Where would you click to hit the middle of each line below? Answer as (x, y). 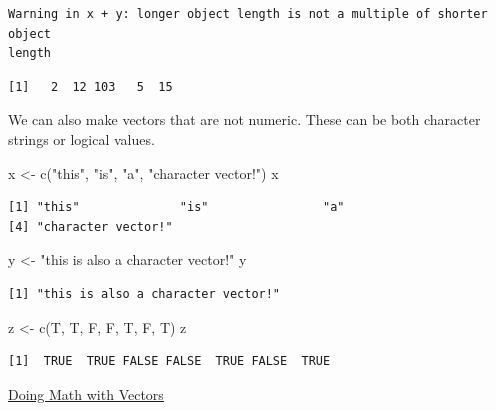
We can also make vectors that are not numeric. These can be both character (244, 119)
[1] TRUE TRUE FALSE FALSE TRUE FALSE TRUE (169, 361)
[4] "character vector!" (90, 226)
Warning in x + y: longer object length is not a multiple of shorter (248, 14)
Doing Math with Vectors (86, 393)
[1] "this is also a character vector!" (144, 293)
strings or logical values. (81, 138)
